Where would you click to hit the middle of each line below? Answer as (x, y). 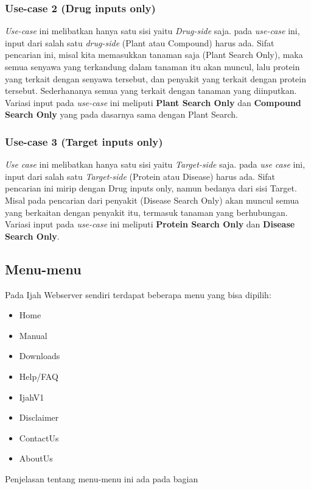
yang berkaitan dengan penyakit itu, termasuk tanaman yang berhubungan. (146, 212)
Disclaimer (39, 417)
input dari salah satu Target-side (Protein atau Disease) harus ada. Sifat (140, 176)
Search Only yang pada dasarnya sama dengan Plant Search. (121, 114)
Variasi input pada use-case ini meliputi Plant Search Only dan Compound (153, 102)
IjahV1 (32, 397)
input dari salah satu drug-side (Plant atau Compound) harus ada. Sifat (140, 42)
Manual (33, 335)
